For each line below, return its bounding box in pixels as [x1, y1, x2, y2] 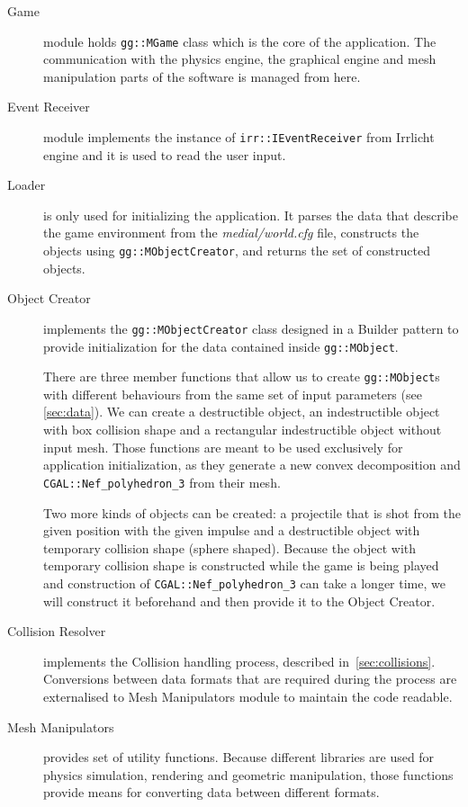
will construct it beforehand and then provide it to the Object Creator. [43, 591, 436, 610]
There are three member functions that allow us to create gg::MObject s [43, 367, 440, 386]
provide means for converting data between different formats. [43, 783, 380, 802]
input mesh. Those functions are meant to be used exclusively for [43, 437, 403, 456]
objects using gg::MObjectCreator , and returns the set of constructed [43, 241, 430, 260]
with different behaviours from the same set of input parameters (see [43, 384, 422, 403]
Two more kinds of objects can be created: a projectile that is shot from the [43, 503, 461, 522]
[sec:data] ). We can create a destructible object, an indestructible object [43, 402, 440, 421]
